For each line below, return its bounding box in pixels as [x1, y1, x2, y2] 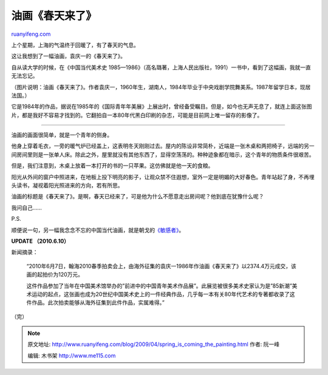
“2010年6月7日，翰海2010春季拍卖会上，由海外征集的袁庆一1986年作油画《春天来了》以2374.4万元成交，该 [26, 262, 297, 269]
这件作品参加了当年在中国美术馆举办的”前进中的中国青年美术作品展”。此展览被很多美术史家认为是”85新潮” [26, 282, 293, 289]
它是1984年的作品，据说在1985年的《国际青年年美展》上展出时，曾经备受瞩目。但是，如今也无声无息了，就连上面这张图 [11, 103, 312, 110]
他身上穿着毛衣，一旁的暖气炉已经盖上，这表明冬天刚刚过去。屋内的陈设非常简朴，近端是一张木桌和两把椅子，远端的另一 [11, 143, 315, 150]
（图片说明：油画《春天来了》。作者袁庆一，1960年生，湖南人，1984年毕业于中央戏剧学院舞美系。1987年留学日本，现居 [11, 83, 311, 90]
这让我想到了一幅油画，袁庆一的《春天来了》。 [11, 52, 126, 60]
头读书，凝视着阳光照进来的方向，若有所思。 [11, 182, 123, 189]
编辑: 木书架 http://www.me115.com [27, 352, 116, 359]
